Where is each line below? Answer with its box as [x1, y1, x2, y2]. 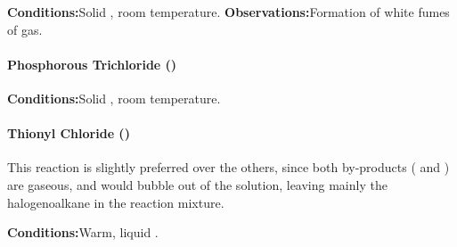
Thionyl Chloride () [7, 124, 130, 143]
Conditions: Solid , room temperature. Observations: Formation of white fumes [7, 3, 450, 21]
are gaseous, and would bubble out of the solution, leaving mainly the [7, 175, 388, 193]
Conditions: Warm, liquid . [7, 223, 159, 242]
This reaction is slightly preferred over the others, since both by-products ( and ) [7, 158, 450, 177]
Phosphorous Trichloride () [7, 54, 177, 73]
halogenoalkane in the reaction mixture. [7, 193, 224, 211]
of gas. [7, 20, 43, 38]
